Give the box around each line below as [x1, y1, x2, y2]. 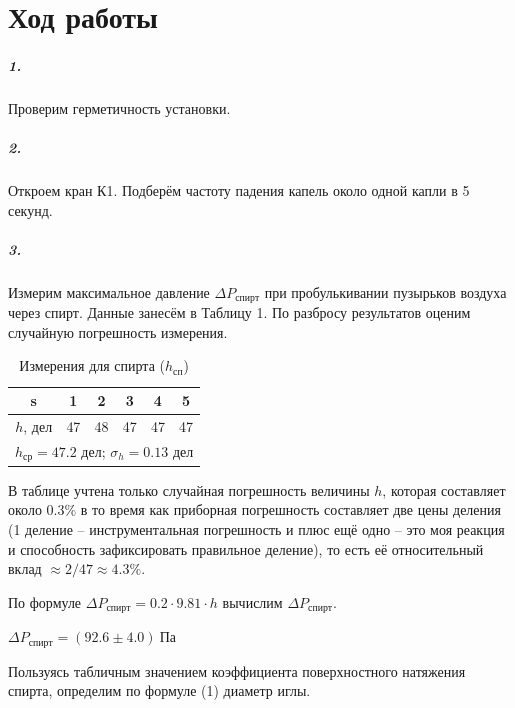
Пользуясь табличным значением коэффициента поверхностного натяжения [8, 660, 466, 681]
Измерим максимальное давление [8, 281, 210, 302]
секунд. [8, 199, 53, 220]
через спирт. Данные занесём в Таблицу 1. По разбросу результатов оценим [8, 302, 471, 323]
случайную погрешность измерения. [8, 321, 228, 342]
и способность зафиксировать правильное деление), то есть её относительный [8, 538, 484, 559]
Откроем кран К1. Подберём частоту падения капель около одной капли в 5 [8, 180, 470, 201]
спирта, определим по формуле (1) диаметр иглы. [8, 680, 311, 701]
